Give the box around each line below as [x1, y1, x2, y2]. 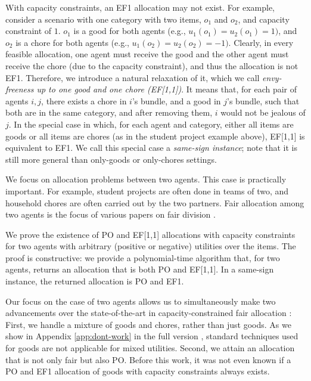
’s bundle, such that [227, 94, 300, 107]
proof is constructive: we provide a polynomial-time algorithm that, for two [5, 251, 280, 264]
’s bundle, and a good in [132, 94, 221, 107]
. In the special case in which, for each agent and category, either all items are [8, 117, 294, 130]
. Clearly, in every [228, 36, 294, 48]
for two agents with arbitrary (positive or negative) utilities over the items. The [5, 240, 296, 252]
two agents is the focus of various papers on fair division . [5, 208, 216, 221]
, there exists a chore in [41, 94, 127, 107]
